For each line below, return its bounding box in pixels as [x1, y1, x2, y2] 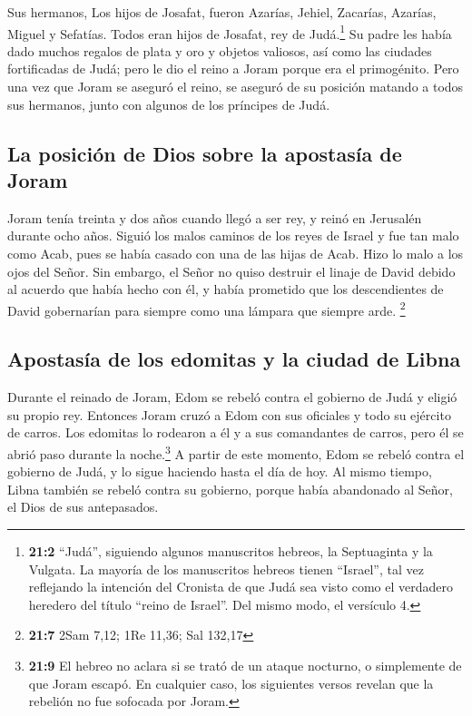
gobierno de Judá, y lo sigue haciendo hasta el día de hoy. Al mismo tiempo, [7, 462, 432, 481]
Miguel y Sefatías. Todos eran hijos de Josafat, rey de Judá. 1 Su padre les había [7, 21, 452, 43]
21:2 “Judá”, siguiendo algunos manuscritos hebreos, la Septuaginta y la [28, 542, 433, 561]
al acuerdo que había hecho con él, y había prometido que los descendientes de [7, 280, 444, 299]
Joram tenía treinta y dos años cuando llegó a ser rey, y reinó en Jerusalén [7, 208, 422, 227]
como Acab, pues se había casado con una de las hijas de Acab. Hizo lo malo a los [7, 244, 464, 262]
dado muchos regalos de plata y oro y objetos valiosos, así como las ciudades [7, 41, 432, 60]
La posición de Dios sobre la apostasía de [7, 139, 402, 167]
